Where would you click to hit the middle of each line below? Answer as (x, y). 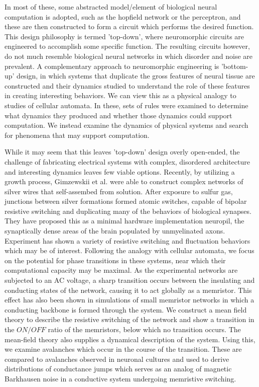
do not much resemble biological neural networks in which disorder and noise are (129, 56)
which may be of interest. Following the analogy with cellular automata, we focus (129, 250)
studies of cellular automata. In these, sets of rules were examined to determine (126, 105)
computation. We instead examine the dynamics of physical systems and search (126, 125)
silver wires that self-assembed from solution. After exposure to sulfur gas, (119, 191)
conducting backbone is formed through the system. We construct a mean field (126, 309)
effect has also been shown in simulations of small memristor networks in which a (129, 300)
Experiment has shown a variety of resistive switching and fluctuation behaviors (127, 240)
